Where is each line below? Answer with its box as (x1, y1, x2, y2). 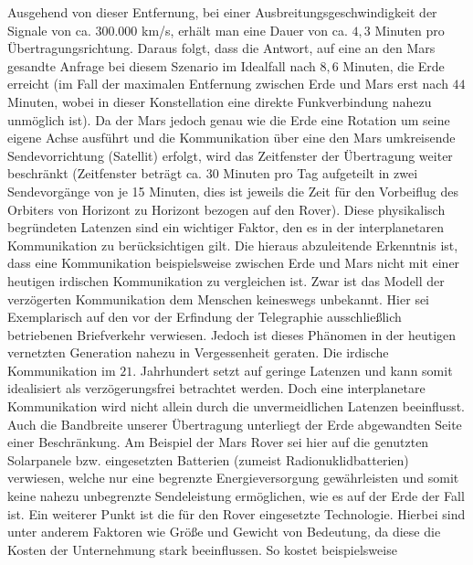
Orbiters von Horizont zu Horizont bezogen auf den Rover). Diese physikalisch (7, 199, 446, 219)
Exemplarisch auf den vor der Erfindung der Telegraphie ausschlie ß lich (7, 307, 402, 326)
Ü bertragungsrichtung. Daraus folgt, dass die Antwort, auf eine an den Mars (7, 38, 436, 58)
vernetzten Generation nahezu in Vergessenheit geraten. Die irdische (7, 343, 389, 362)
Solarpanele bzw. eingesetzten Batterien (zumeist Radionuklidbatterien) (7, 450, 409, 469)
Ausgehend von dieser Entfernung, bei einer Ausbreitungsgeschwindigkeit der (7, 3, 437, 21)
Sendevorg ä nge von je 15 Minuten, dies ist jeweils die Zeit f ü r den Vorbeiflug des (7, 181, 458, 200)
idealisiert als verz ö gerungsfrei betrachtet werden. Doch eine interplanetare (7, 378, 426, 398)
